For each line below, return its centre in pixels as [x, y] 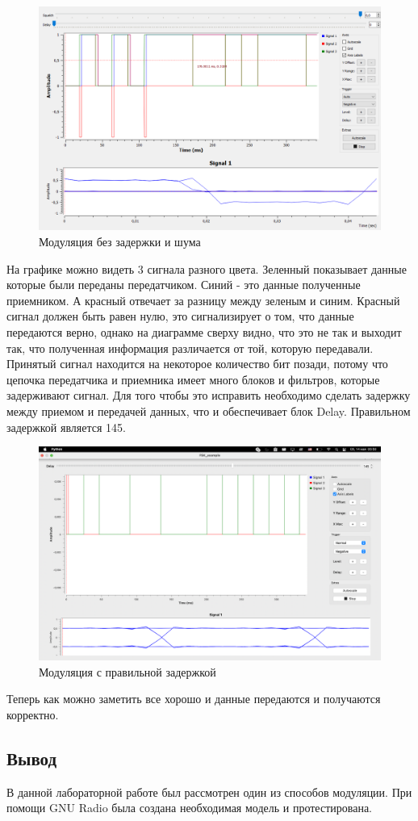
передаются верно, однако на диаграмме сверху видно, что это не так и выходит [204, 331]
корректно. [33, 714]
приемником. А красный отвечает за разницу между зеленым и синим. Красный [203, 300]
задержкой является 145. [67, 427]
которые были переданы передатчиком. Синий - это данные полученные [184, 285]
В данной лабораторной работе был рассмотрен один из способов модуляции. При [209, 792]
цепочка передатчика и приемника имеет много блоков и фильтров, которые [193, 379]
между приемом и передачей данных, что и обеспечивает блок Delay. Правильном [209, 410]
